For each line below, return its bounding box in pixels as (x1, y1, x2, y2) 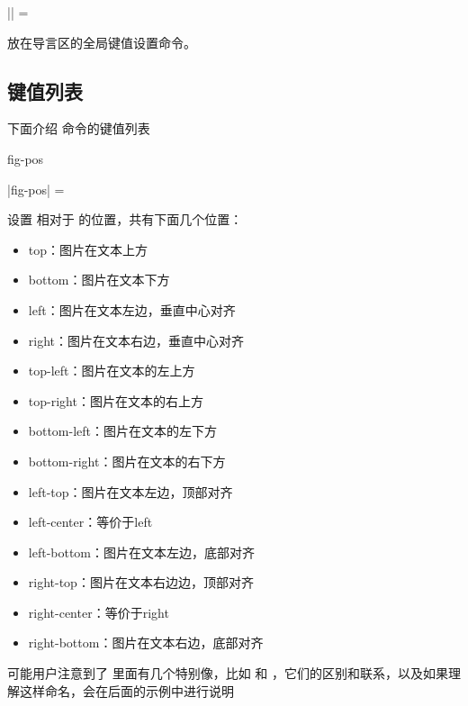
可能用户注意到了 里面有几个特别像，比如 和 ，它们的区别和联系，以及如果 (7, 664, 448, 683)
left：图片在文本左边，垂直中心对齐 (28, 300, 236, 319)
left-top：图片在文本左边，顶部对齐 (28, 482, 233, 501)
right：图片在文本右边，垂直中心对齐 (28, 330, 245, 349)
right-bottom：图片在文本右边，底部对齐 (28, 633, 264, 652)
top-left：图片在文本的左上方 (28, 361, 195, 380)
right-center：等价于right (28, 602, 169, 621)
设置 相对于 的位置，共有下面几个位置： (7, 210, 243, 229)
